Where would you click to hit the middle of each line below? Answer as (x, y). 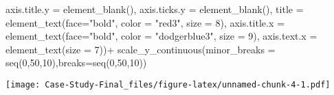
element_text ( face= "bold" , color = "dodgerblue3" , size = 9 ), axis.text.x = (162, 36)
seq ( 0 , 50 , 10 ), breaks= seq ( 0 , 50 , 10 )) (76, 63)
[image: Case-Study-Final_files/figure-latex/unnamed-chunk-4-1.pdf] (168, 84)
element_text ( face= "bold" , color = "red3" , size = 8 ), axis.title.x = (145, 22)
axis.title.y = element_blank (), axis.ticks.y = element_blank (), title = (155, 9)
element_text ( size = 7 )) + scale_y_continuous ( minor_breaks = (141, 49)
